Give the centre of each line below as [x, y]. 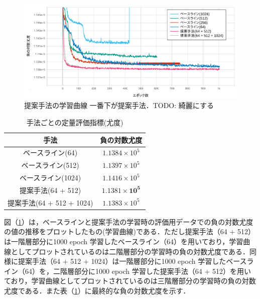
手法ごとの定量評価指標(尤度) [75, 122]
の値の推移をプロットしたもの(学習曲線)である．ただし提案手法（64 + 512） [129, 231]
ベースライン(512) [50, 165]
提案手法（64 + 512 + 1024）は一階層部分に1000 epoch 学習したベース [132, 261]
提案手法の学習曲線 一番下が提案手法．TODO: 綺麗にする [119, 105]
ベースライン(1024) [50, 178]
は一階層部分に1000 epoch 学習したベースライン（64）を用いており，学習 [124, 241]
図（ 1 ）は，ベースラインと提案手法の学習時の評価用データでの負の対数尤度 [129, 221]
